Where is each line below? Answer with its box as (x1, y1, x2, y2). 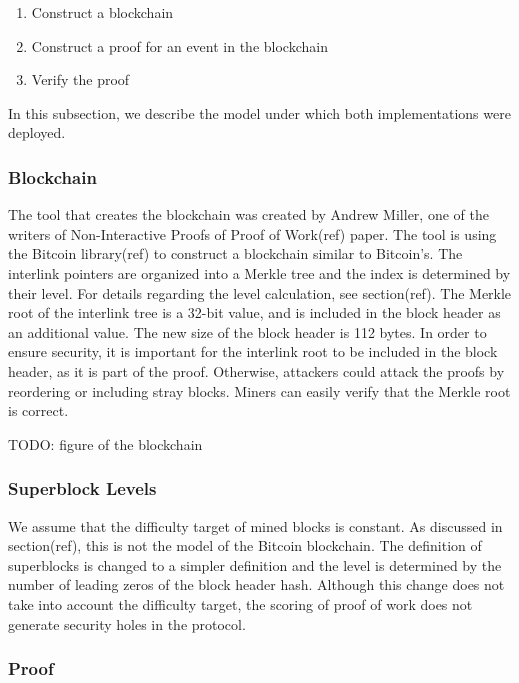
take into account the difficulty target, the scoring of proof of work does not (8, 593, 473, 614)
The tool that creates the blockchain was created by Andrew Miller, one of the (8, 204, 489, 225)
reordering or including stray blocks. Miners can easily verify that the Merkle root (8, 380, 511, 401)
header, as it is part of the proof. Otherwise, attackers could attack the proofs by (8, 360, 505, 381)
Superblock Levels (8, 476, 157, 501)
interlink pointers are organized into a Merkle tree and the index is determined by (8, 262, 511, 283)
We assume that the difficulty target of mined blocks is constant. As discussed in (8, 515, 503, 536)
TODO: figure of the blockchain (8, 433, 203, 454)
